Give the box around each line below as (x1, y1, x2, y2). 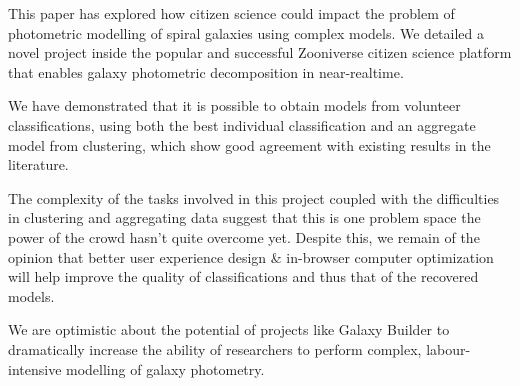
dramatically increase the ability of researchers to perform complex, (8, 338, 422, 359)
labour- (426, 338, 471, 359)
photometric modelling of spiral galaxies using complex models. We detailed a (8, 22, 484, 43)
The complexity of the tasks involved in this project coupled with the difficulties (8, 187, 500, 208)
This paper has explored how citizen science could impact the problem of (8, 3, 455, 23)
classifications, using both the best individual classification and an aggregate (8, 114, 476, 135)
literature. (8, 154, 69, 175)
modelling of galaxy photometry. (66, 358, 265, 379)
